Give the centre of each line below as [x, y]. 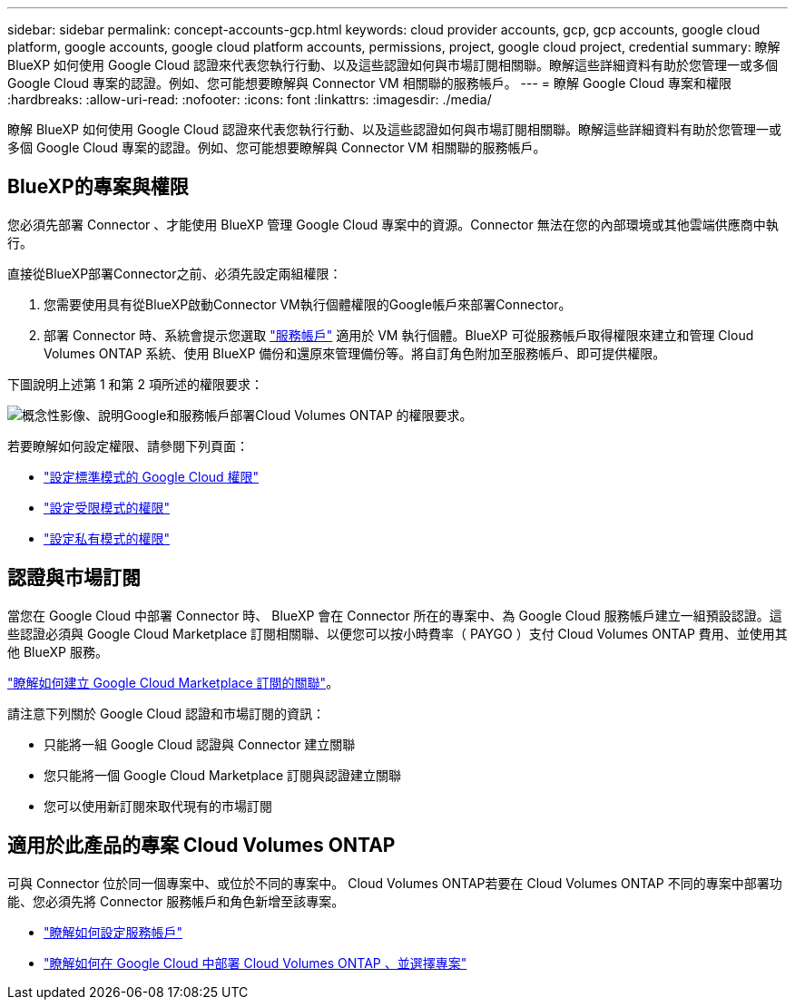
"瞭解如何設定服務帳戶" [113, 932]
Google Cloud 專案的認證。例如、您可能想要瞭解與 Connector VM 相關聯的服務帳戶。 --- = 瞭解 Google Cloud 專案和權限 [370, 83]
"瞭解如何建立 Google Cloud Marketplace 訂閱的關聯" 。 [173, 682]
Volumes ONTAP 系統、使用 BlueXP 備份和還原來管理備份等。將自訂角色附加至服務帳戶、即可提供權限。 [355, 353]
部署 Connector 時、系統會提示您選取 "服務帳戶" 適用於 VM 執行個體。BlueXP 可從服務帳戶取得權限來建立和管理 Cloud [399, 335]
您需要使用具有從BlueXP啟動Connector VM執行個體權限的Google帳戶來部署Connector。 [308, 304]
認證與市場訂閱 [74, 578]
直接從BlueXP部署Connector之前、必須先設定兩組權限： [175, 273]
